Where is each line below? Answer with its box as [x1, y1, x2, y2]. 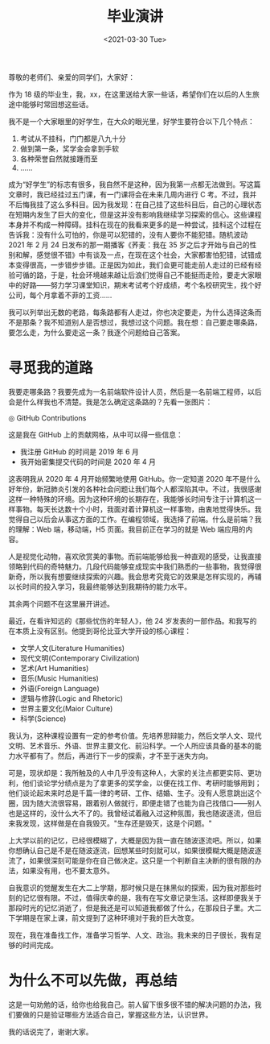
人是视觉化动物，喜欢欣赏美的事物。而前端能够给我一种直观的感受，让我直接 [8, 551, 262, 561]
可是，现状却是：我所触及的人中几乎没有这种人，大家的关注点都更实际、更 [8, 768, 255, 777]
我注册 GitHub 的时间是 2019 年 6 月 [19, 446, 139, 456]
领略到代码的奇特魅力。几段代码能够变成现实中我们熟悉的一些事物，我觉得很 [8, 561, 262, 571]
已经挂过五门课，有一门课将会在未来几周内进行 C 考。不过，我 [43, 189, 251, 199]
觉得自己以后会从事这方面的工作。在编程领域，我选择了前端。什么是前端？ [8, 514, 255, 524]
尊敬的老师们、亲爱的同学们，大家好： [8, 72, 135, 81]
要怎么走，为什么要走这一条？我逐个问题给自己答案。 [8, 327, 185, 337]
